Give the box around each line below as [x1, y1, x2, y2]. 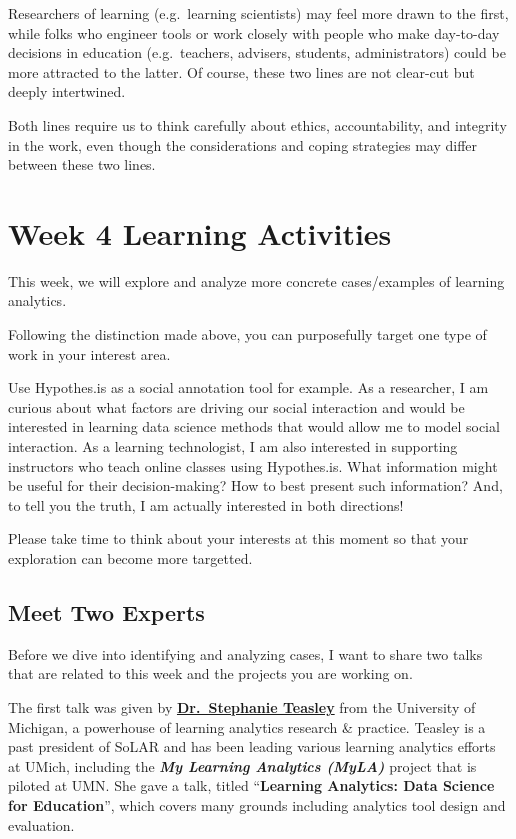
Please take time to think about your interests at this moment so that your [8, 528, 469, 549]
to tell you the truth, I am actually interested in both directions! [8, 494, 404, 515]
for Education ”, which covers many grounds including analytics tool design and [8, 794, 506, 815]
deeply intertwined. [8, 81, 126, 102]
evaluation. [8, 814, 75, 835]
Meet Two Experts [8, 596, 205, 627]
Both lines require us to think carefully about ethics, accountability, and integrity [8, 114, 507, 135]
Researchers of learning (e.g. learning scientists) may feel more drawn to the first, [8, 3, 509, 23]
